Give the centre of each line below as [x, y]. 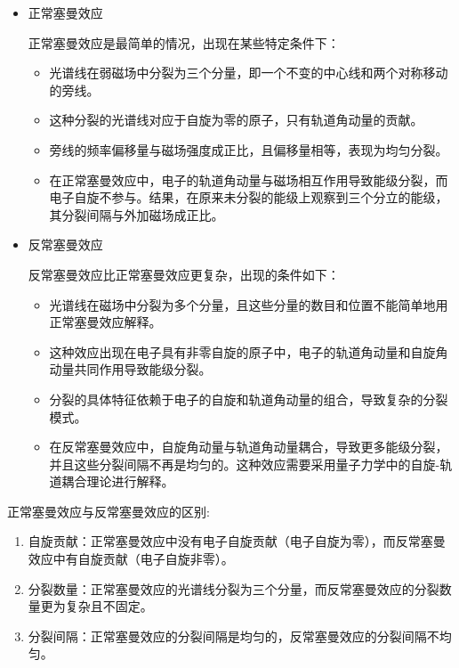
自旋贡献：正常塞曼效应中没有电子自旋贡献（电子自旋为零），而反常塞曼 [237, 541]
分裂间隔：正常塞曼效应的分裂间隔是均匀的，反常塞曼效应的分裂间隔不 [234, 635]
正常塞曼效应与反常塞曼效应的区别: [109, 511]
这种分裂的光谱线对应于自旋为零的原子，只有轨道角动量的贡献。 [236, 120]
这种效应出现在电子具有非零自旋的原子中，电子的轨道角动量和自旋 [242, 351]
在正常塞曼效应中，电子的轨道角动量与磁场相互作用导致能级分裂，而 [249, 179]
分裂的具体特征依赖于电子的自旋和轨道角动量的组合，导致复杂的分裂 [249, 399]
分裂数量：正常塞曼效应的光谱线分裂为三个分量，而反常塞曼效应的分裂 [234, 588]
